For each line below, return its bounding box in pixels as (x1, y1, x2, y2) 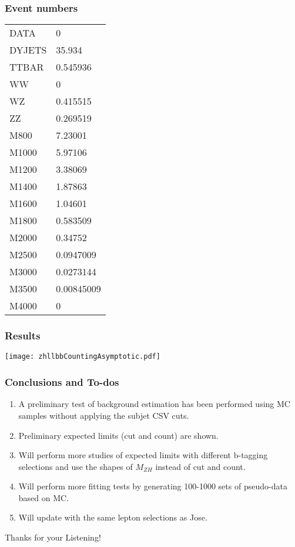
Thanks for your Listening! (5, 531, 101, 543)
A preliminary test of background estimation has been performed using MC (18, 398, 290, 410)
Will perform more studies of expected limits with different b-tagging (18, 449, 268, 461)
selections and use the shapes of (18, 460, 133, 472)
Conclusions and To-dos (5, 375, 119, 389)
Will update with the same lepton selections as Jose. (18, 511, 207, 523)
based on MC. (18, 491, 69, 503)
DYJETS (9, 43, 47, 57)
